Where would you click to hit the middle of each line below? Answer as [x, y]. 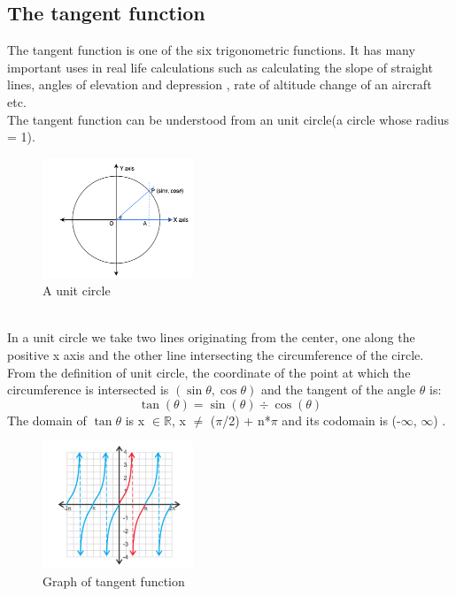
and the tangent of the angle [338, 390]
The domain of [47, 420]
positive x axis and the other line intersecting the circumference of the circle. [216, 354]
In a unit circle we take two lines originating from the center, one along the [211, 337]
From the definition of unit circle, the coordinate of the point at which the [209, 372]
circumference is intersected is [88, 390]
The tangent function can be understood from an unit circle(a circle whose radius [228, 119]
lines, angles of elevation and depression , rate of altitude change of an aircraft [220, 84]
